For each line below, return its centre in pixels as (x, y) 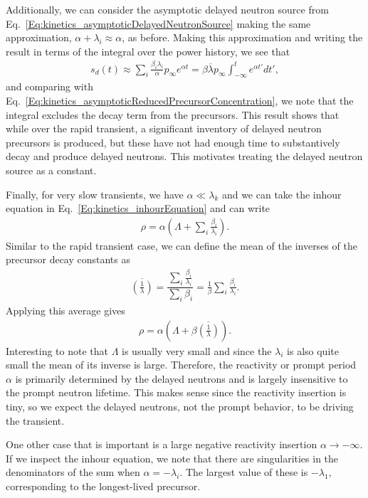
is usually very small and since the (197, 350)
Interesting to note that (57, 350)
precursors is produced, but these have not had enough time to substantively (173, 142)
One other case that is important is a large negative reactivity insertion (162, 444)
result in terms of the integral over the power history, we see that (148, 51)
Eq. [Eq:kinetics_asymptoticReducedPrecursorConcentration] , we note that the (180, 101)
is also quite (313, 350)
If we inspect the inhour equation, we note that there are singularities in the (172, 458)
